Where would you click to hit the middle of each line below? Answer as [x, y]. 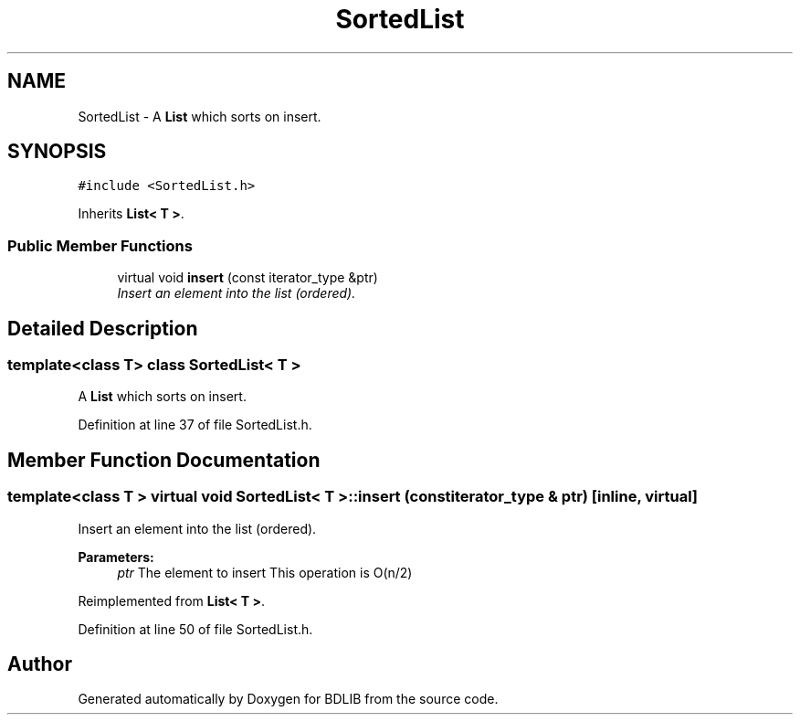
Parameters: [116, 557]
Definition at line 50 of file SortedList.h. [195, 629]
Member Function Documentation [164, 460]
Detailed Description [103, 328]
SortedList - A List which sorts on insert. [200, 116]
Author [40, 664]
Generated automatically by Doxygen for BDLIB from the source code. [288, 699]
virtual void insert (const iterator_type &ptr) [247, 278]
